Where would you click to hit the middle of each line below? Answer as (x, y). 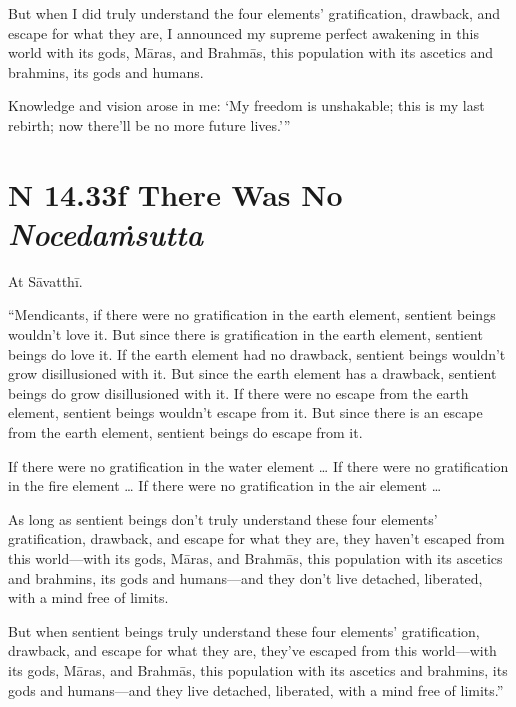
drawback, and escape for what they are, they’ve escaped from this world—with (252, 650)
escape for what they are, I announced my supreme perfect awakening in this (243, 32)
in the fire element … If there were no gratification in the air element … (225, 485)
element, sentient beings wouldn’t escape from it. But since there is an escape (245, 412)
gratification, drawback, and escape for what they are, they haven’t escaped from (256, 538)
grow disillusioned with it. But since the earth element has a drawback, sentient (252, 373)
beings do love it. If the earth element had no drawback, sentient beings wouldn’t (257, 353)
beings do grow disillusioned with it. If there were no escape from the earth (238, 392)
